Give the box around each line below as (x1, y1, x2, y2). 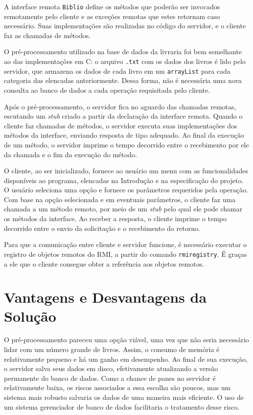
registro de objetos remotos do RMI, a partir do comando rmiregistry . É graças (4, 249, 247, 259)
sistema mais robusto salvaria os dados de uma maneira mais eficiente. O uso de (4, 392, 244, 402)
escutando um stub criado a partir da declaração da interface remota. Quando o (4, 111, 243, 121)
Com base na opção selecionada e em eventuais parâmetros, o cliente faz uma (4, 194, 236, 204)
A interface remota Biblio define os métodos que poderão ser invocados (4, 1, 220, 11)
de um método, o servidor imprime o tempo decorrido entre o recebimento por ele (4, 139, 249, 149)
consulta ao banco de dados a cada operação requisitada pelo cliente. (4, 84, 210, 95)
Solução (4, 306, 56, 326)
